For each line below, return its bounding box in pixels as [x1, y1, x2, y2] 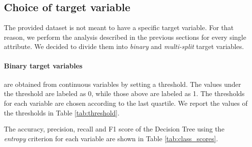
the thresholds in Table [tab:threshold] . [4, 107, 119, 117]
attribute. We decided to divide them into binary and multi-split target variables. [4, 41, 244, 51]
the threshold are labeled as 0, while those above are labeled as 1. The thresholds [4, 88, 245, 98]
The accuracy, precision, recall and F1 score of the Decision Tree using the [4, 124, 224, 134]
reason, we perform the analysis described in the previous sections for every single [4, 32, 246, 42]
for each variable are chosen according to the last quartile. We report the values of [4, 98, 248, 108]
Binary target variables [4, 60, 83, 70]
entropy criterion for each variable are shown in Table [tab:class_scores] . [4, 133, 218, 143]
